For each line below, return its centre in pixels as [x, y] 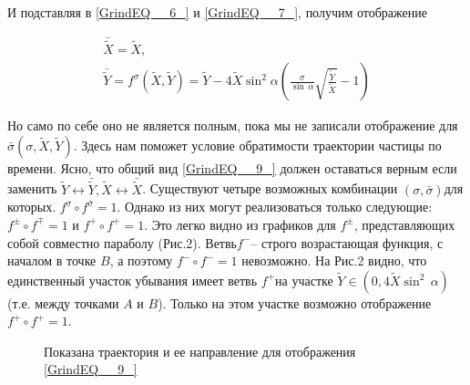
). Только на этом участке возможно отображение [295, 302]
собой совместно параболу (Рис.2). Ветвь [122, 242]
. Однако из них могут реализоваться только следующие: [275, 207]
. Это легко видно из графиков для [240, 224]
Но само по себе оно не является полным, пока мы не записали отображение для [233, 125]
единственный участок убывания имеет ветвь [133, 280]
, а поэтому [141, 260]
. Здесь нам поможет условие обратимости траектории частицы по [257, 145]
